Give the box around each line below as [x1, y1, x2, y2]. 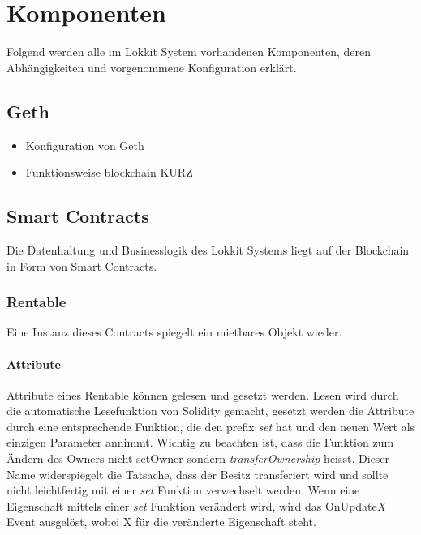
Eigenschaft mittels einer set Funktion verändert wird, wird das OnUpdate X [6, 497, 386, 514]
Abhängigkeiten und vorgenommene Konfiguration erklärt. [6, 58, 297, 75]
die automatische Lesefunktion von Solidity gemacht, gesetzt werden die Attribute [6, 402, 415, 419]
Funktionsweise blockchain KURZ [25, 164, 193, 181]
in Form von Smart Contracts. [6, 257, 157, 274]
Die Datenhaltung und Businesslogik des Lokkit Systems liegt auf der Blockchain [6, 241, 410, 258]
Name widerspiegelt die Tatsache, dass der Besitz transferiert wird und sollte [6, 465, 389, 482]
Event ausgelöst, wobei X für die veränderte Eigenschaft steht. [6, 513, 316, 530]
